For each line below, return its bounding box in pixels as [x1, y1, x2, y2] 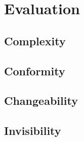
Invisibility [4, 123, 61, 138]
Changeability [4, 93, 78, 108]
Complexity [4, 33, 66, 48]
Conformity [4, 63, 65, 78]
